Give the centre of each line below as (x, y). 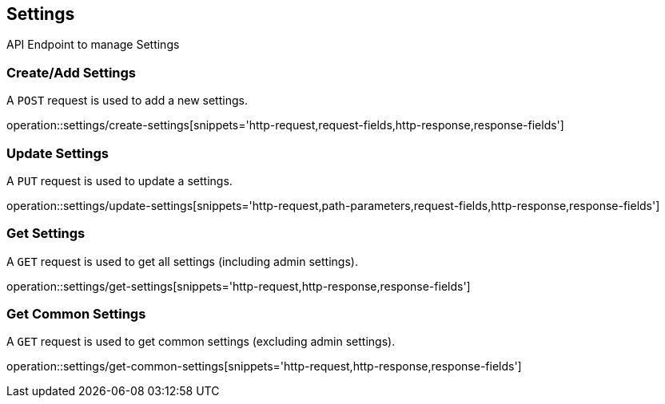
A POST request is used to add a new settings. (127, 101)
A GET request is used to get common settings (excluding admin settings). (201, 342)
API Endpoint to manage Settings (93, 45)
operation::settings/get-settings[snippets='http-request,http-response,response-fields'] (239, 286)
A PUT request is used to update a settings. (119, 180)
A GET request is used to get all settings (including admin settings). (182, 261)
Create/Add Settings (72, 72)
